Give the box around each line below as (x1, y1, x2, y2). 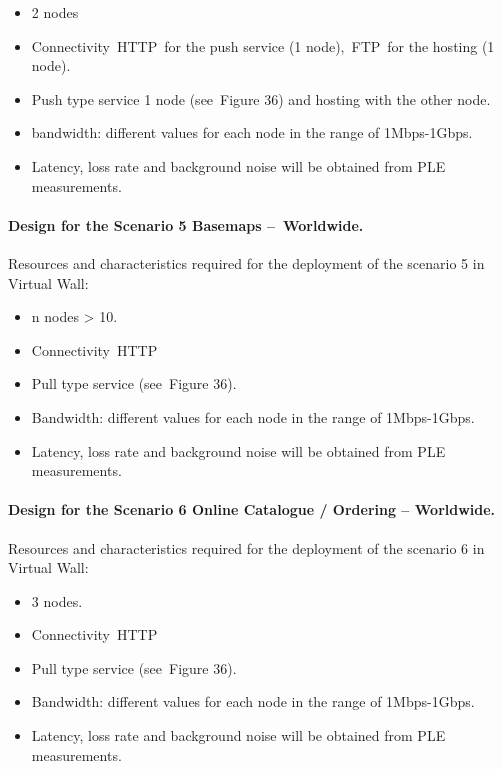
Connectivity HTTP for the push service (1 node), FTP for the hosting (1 (31, 35, 495, 56)
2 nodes (31, 2, 79, 22)
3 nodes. (31, 590, 83, 611)
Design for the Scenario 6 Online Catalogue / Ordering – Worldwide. (8, 499, 496, 520)
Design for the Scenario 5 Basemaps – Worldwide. (8, 214, 364, 235)
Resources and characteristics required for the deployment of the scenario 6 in (8, 537, 485, 558)
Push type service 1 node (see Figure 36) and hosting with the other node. (31, 88, 491, 109)
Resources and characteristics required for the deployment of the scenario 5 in (8, 252, 485, 273)
